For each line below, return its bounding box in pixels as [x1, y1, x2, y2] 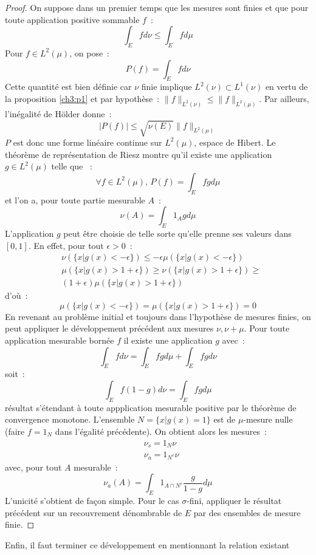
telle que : [51, 160, 92, 172]
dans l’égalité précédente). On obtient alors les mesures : [55, 424, 267, 437]
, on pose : [69, 46, 110, 59]
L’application [5, 226, 54, 239]
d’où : [5, 289, 28, 302]
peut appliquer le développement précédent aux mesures [5, 322, 214, 335]
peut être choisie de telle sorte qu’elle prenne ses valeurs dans [63, 226, 292, 239]
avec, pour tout [5, 460, 62, 473]
